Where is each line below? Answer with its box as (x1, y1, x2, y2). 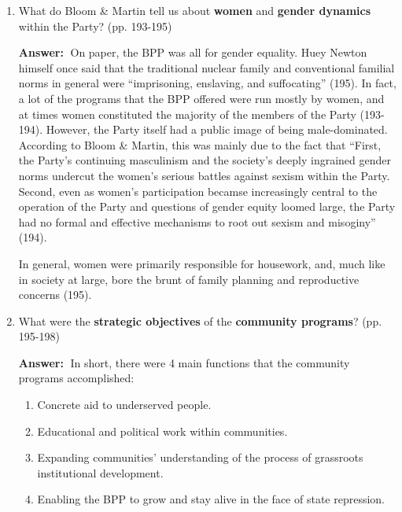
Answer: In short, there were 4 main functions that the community (18, 354, 350, 370)
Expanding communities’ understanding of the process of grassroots (37, 449, 363, 466)
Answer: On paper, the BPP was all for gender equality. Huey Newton (18, 44, 367, 61)
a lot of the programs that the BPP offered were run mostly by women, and (18, 90, 385, 106)
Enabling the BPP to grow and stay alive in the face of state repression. (37, 491, 385, 507)
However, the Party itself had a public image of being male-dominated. (46, 121, 388, 138)
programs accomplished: (18, 370, 135, 386)
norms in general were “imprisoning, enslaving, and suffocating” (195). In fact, (18, 75, 396, 91)
